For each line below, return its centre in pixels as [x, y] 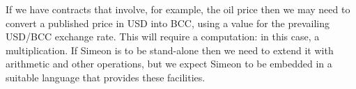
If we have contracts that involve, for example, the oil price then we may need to [178, 9]
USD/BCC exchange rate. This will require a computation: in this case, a [163, 37]
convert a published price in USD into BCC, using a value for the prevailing [168, 23]
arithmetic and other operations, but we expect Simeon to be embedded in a [169, 64]
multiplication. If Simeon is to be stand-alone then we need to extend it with [170, 50]
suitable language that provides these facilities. [106, 77]
